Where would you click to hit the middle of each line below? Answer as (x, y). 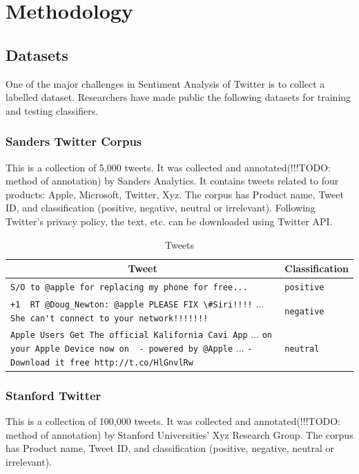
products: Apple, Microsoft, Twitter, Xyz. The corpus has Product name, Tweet (175, 194)
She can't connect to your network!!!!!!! (109, 318)
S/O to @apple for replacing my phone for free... (129, 287)
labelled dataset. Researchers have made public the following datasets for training (178, 97)
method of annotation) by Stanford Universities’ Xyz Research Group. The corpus (179, 434)
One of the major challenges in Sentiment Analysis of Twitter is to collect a (165, 83)
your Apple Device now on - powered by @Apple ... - (132, 348)
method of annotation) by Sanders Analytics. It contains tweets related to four (172, 181)
